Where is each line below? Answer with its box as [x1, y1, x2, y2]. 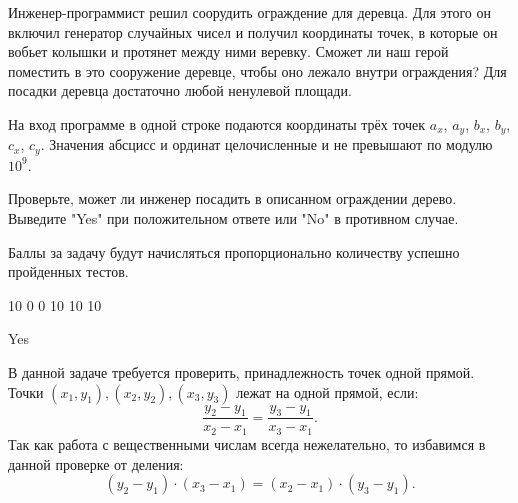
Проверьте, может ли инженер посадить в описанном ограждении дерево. [8, 188, 457, 209]
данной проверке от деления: [8, 453, 184, 474]
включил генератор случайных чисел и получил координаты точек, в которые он [8, 21, 498, 42]
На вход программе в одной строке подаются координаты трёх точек [8, 113, 426, 134]
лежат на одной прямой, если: [236, 381, 419, 402]
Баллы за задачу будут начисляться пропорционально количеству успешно [8, 241, 460, 262]
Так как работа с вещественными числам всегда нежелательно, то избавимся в [8, 433, 486, 454]
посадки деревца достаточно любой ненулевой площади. [8, 80, 352, 101]
